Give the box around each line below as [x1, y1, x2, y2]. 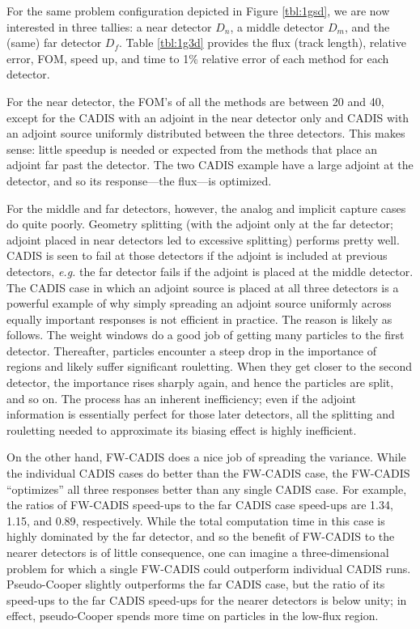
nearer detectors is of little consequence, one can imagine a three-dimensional [6, 544, 389, 560]
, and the [344, 18, 390, 35]
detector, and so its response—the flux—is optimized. [6, 172, 272, 189]
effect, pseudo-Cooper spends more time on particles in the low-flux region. [6, 607, 379, 624]
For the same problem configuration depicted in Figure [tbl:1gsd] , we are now [6, 2, 390, 19]
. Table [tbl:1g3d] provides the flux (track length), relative [119, 34, 406, 51]
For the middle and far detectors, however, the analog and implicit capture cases [6, 199, 406, 216]
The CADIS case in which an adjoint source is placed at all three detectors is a [6, 278, 399, 295]
